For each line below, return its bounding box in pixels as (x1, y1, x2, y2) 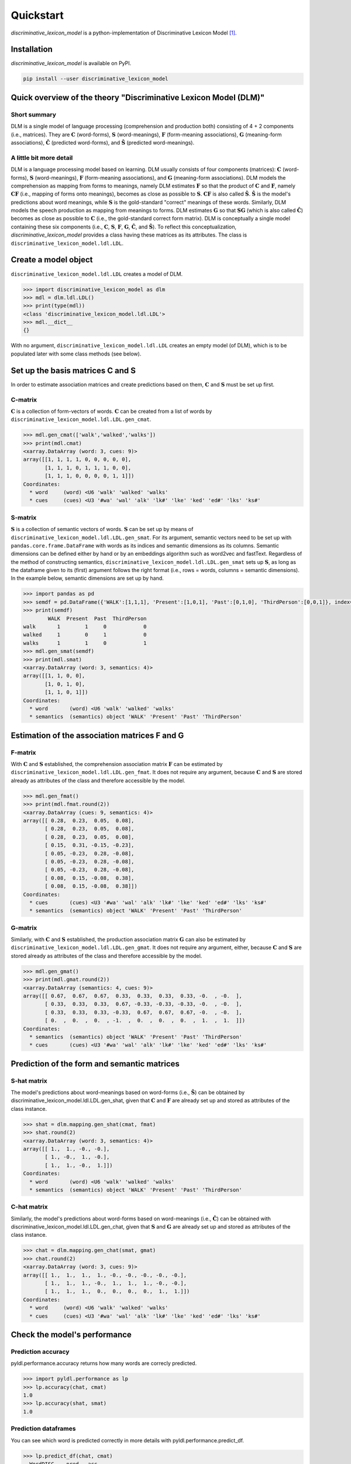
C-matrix (11, 395, 37, 403)
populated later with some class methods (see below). (11, 350, 142, 357)
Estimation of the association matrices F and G (11, 730, 184, 740)
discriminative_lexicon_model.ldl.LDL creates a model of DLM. (11, 270, 183, 278)
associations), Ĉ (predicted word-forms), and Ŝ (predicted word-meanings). (11, 139, 195, 146)
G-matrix (11, 923, 37, 932)
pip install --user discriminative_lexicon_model (23, 76, 168, 82)
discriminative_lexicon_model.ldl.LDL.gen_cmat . (11, 416, 152, 423)
